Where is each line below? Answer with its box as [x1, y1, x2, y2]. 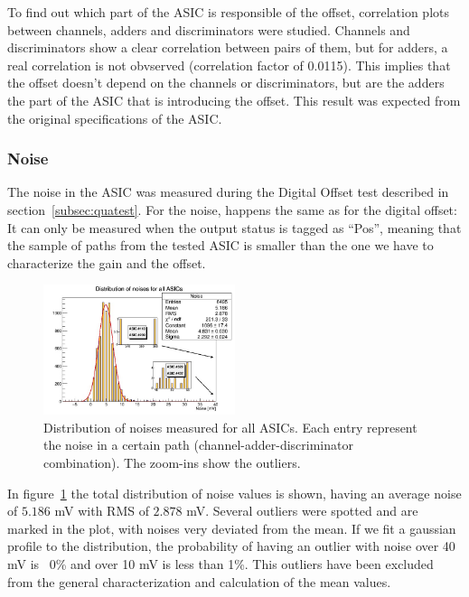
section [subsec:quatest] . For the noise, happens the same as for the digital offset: [7, 200, 457, 219]
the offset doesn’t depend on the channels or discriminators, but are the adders [7, 73, 445, 92]
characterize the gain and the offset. [7, 253, 206, 272]
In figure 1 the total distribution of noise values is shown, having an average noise [7, 483, 462, 502]
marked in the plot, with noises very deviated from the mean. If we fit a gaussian [7, 518, 456, 537]
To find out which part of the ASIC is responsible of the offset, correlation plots [7, 3, 449, 21]
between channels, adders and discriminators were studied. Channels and [7, 20, 410, 39]
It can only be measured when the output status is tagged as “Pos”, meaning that [7, 218, 462, 237]
